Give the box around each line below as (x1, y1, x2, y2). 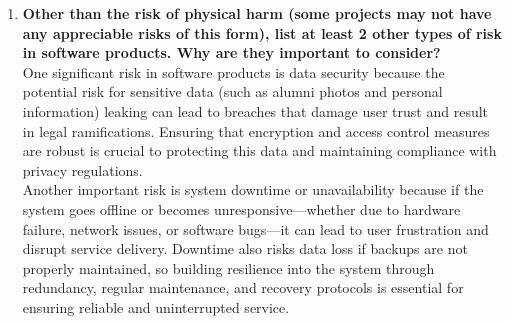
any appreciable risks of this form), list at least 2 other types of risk (22, 22, 502, 43)
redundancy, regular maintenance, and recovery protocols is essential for (22, 277, 464, 298)
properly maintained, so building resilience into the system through (22, 257, 435, 278)
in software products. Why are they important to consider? (22, 42, 441, 63)
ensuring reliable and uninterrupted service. (22, 296, 290, 317)
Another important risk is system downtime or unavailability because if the (22, 179, 484, 200)
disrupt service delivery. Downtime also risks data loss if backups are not (22, 238, 468, 259)
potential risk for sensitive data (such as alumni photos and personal (22, 81, 443, 102)
